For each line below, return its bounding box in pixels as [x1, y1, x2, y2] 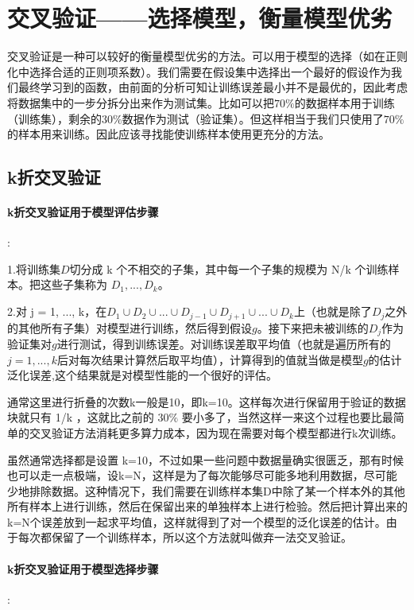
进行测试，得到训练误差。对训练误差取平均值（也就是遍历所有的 [56, 335, 391, 352]
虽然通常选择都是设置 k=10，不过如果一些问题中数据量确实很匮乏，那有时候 [7, 451, 404, 468]
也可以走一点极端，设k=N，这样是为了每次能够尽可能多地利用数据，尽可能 [7, 467, 397, 484]
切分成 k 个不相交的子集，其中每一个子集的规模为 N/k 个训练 [69, 260, 389, 277]
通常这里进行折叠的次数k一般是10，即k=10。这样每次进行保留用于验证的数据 [7, 393, 406, 410]
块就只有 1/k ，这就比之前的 [7, 409, 154, 425]
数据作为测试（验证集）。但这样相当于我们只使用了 [122, 110, 384, 126]
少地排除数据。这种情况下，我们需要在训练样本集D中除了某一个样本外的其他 [7, 482, 405, 499]
